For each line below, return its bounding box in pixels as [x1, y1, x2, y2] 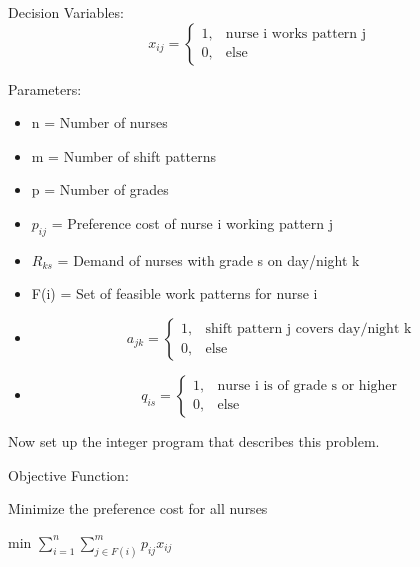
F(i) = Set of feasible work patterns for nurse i [31, 283, 318, 304]
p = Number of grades [31, 179, 169, 200]
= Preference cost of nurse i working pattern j [51, 212, 334, 233]
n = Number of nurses [31, 112, 168, 133]
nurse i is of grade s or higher [217, 379, 398, 394]
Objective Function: [8, 464, 129, 485]
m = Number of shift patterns [31, 145, 216, 166]
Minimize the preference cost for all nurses [8, 498, 268, 519]
